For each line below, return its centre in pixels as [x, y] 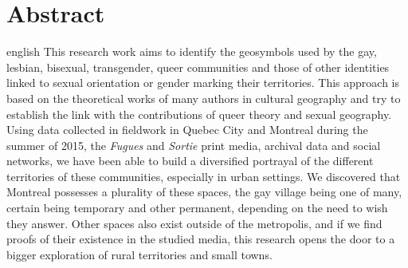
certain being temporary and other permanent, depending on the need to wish [197, 208]
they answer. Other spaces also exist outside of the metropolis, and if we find [194, 223]
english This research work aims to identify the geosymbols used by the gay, [192, 51]
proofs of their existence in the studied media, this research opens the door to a [201, 239]
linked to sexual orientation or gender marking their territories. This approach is [203, 83]
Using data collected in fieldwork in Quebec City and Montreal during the [187, 130]
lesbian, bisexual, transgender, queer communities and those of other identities [198, 67]
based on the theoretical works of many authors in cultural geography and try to [204, 98]
